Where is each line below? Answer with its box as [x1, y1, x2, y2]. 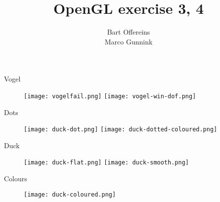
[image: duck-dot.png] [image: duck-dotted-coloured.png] [24, 126, 218, 133]
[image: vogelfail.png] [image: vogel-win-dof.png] [24, 92, 196, 100]
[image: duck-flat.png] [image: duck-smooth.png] [24, 159, 189, 166]
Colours [4, 173, 27, 184]
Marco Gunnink [104, 36, 153, 46]
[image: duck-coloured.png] [24, 191, 116, 198]
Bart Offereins [107, 27, 150, 37]
